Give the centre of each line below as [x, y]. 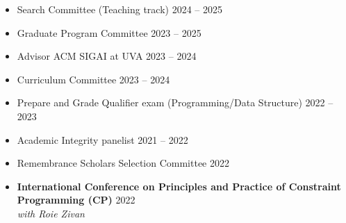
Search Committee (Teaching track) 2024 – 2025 [120, 9]
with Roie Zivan [51, 213]
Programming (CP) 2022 [76, 200]
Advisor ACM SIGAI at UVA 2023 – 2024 [107, 56]
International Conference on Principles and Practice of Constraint [179, 186]
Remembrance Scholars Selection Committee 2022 [123, 163]
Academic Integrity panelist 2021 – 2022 [102, 139]
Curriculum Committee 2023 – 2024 [93, 79]
